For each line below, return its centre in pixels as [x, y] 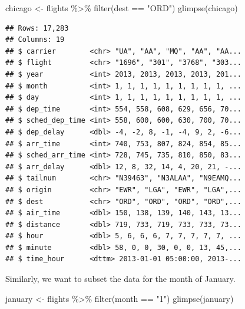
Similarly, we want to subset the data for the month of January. [120, 279]
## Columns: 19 [35, 40]
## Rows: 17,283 [37, 28]
